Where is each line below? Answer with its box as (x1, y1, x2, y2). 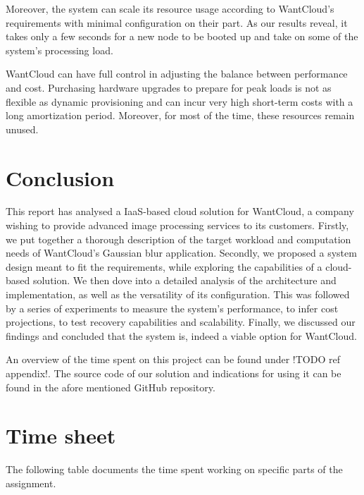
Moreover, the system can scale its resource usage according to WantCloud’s (6, 1, 334, 16)
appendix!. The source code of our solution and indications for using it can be (6, 366, 341, 380)
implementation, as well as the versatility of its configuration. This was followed (6, 287, 350, 302)
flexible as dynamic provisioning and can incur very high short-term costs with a (6, 94, 353, 109)
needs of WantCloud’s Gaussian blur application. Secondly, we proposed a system (6, 245, 357, 260)
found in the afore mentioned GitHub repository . (6, 379, 215, 394)
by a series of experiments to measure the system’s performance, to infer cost (6, 300, 339, 315)
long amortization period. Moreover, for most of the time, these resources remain (6, 108, 355, 123)
